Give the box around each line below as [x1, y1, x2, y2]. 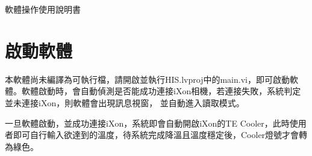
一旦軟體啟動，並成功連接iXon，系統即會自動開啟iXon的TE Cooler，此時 [5, 116, 290, 129]
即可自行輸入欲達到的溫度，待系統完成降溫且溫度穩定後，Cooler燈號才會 [13, 128, 299, 141]
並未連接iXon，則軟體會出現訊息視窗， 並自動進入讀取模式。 [5, 96, 245, 109]
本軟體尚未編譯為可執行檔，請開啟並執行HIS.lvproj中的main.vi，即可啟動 [5, 73, 290, 85]
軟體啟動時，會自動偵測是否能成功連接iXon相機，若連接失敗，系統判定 [21, 85, 301, 97]
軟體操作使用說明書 [5, 3, 81, 15]
